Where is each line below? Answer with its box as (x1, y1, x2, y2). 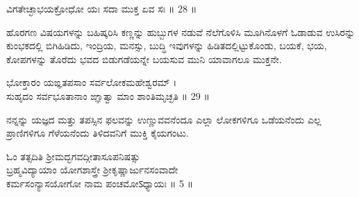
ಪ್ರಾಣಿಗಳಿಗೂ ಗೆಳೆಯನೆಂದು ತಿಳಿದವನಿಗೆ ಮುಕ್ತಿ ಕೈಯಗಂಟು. (6, 126, 189, 140)
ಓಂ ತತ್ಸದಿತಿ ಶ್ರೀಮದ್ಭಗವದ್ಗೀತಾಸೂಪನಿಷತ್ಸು (6, 148, 140, 163)
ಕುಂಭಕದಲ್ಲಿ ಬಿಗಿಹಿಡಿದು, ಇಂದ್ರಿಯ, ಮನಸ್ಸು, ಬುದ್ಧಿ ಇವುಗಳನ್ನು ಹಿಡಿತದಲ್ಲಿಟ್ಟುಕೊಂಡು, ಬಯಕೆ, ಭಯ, (6, 38, 327, 53)
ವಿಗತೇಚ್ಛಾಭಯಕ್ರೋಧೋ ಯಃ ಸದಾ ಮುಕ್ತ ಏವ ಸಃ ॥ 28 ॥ (6, 1, 197, 15)
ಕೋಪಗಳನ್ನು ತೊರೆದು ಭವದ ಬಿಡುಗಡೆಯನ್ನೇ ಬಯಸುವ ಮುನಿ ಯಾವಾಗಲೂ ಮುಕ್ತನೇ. (6, 51, 282, 66)
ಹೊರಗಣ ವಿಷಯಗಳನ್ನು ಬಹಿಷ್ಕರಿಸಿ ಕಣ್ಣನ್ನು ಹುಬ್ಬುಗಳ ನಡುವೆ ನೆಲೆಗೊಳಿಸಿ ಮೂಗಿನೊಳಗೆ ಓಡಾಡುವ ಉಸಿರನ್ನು (6, 24, 356, 39)
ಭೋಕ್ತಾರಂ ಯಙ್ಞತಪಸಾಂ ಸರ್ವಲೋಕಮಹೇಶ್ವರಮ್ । (6, 75, 177, 89)
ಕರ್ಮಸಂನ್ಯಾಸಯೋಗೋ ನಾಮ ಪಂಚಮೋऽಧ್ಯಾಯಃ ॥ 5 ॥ (6, 175, 194, 190)
